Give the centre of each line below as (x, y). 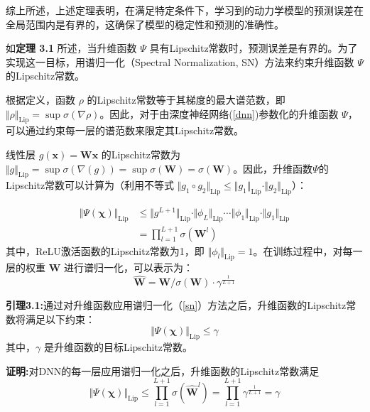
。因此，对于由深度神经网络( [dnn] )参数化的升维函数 (219, 113)
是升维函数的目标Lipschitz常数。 (118, 347)
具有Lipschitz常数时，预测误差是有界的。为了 (254, 48)
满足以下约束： (60, 319)
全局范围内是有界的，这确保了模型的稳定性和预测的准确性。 (145, 24)
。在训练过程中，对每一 (308, 250)
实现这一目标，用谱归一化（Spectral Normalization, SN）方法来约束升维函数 (180, 61)
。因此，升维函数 (273, 168)
